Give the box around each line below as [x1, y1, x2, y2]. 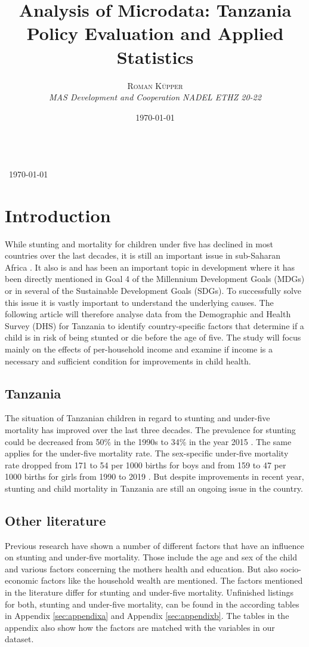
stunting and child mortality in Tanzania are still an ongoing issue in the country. [5, 482, 303, 494]
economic [5, 574, 38, 587]
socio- [280, 562, 301, 575]
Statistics [116, 44, 194, 69]
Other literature [5, 511, 106, 529]
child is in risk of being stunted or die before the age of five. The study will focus [5, 331, 301, 344]
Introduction [5, 203, 111, 227]
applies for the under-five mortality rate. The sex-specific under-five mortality [5, 447, 289, 459]
